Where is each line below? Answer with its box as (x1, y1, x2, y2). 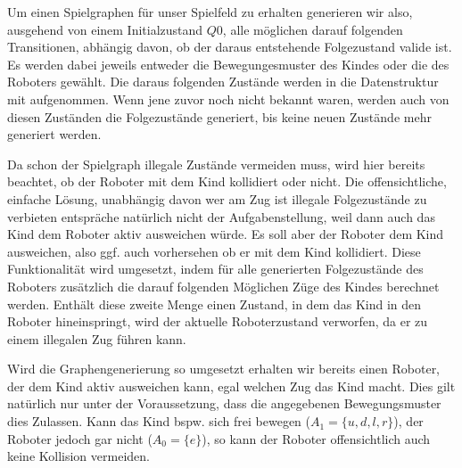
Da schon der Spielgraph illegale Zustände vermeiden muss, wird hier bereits (7, 154, 425, 173)
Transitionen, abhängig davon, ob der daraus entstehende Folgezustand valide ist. (7, 37, 452, 56)
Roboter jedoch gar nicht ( (7, 429, 153, 447)
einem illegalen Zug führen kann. (7, 329, 186, 348)
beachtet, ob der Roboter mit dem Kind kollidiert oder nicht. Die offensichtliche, (7, 172, 447, 191)
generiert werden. (7, 125, 102, 144)
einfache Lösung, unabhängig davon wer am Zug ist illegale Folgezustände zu (7, 189, 427, 208)
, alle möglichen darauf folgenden (222, 20, 403, 38)
